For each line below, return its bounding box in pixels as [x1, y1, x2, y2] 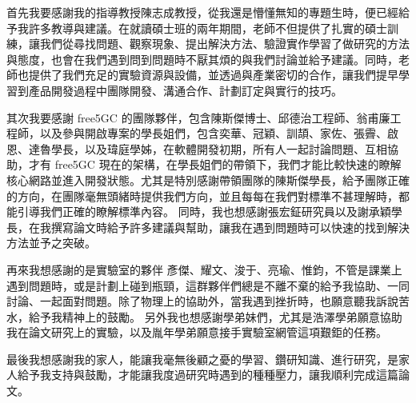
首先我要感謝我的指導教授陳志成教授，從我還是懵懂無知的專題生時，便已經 [6, 4, 398, 20]
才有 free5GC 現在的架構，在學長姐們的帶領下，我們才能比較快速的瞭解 [28, 156, 402, 173]
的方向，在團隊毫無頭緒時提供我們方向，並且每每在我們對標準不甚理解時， [6, 187, 398, 204]
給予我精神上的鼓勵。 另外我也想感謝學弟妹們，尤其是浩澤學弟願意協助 [28, 308, 402, 325]
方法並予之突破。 [6, 234, 96, 251]
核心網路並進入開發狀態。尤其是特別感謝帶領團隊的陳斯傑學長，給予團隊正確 [6, 171, 410, 188]
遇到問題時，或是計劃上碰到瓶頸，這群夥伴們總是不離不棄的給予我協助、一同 [6, 277, 410, 293]
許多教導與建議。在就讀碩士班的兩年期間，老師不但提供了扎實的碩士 [28, 19, 387, 36]
